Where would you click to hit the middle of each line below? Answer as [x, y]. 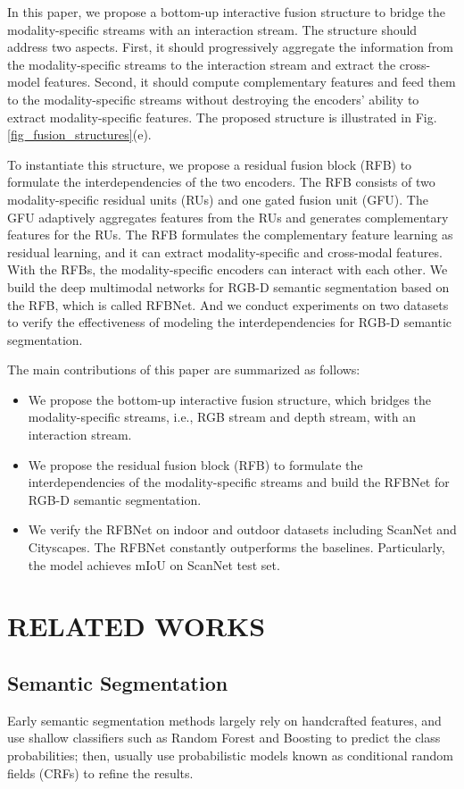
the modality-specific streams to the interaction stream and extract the [202, 64]
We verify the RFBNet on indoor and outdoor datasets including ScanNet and [242, 529]
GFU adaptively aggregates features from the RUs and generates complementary [228, 217]
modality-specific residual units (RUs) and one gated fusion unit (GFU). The [218, 199]
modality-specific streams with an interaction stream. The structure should [212, 29]
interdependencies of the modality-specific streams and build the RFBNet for [239, 482]
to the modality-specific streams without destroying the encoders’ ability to [213, 99]
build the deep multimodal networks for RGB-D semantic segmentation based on [228, 286]
